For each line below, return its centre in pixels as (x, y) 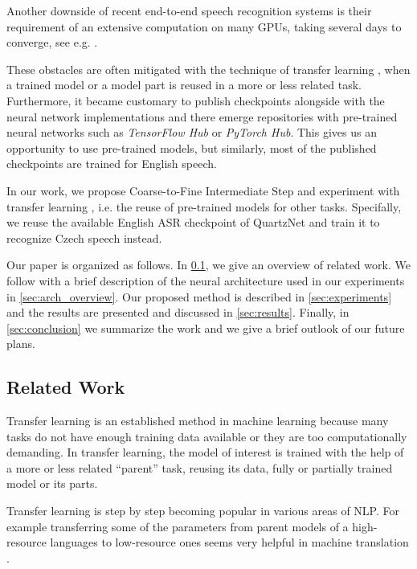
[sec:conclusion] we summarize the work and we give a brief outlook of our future (206, 327)
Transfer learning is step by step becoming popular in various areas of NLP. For (203, 511)
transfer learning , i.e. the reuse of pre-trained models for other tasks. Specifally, (204, 206)
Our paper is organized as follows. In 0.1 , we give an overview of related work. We (208, 265)
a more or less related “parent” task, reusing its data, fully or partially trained (200, 467)
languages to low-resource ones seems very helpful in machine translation (229, 542)
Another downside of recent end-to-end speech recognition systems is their (189, 10)
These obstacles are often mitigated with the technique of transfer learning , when (208, 69)
